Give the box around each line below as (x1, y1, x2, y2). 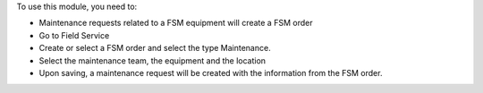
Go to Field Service (38, 30, 110, 40)
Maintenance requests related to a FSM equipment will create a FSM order (38, 18, 313, 29)
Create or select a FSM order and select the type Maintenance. (38, 43, 272, 54)
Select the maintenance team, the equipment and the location (38, 55, 267, 66)
